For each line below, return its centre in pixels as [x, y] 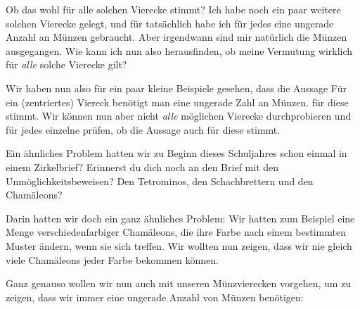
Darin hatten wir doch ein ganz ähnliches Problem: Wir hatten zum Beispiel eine [180, 218]
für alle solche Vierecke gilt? [66, 64]
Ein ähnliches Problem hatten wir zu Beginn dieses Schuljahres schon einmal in [176, 153]
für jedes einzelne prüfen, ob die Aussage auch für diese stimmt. [143, 129]
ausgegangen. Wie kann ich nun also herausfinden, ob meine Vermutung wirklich [179, 50]
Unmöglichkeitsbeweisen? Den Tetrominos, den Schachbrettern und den [160, 181]
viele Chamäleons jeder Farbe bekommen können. [112, 259]
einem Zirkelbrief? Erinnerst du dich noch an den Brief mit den [142, 166]
